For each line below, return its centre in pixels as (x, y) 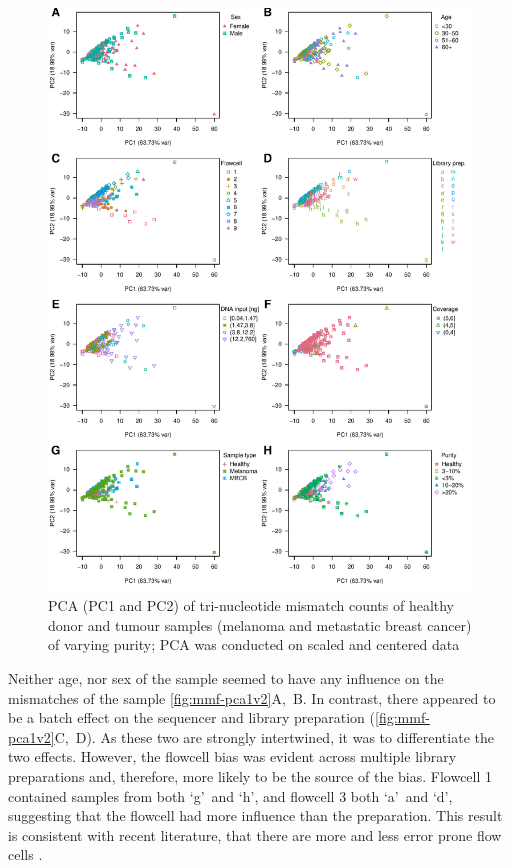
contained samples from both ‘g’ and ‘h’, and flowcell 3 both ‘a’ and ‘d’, (230, 795)
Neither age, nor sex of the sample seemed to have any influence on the (226, 677)
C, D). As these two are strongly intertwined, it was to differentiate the (274, 736)
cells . (25, 854)
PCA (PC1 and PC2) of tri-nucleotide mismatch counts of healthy (251, 605)
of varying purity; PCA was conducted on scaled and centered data (254, 644)
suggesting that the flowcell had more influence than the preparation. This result (255, 815)
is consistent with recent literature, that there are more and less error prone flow (255, 834)
